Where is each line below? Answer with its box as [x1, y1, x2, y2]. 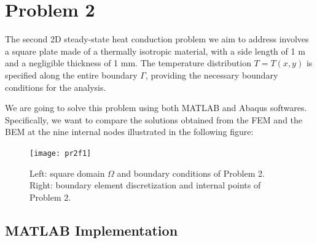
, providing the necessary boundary [145, 68, 278, 81]
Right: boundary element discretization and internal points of [29, 179, 261, 191]
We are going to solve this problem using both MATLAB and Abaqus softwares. [5, 101, 307, 114]
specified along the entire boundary [5, 68, 138, 81]
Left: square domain [29, 166, 105, 179]
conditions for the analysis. [5, 80, 106, 93]
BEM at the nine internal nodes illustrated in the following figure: [5, 125, 254, 138]
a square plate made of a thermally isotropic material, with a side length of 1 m [5, 44, 305, 57]
